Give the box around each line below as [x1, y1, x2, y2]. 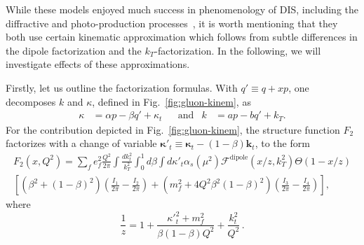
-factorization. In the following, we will [154, 43, 321, 57]
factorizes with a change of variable [6, 136, 157, 150]
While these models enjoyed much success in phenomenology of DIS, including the [6, 2, 359, 16]
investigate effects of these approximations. [6, 57, 190, 71]
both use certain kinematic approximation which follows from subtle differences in [6, 29, 358, 44]
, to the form [255, 136, 310, 150]
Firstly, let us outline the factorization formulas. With [6, 80, 238, 94]
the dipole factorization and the [6, 43, 142, 57]
